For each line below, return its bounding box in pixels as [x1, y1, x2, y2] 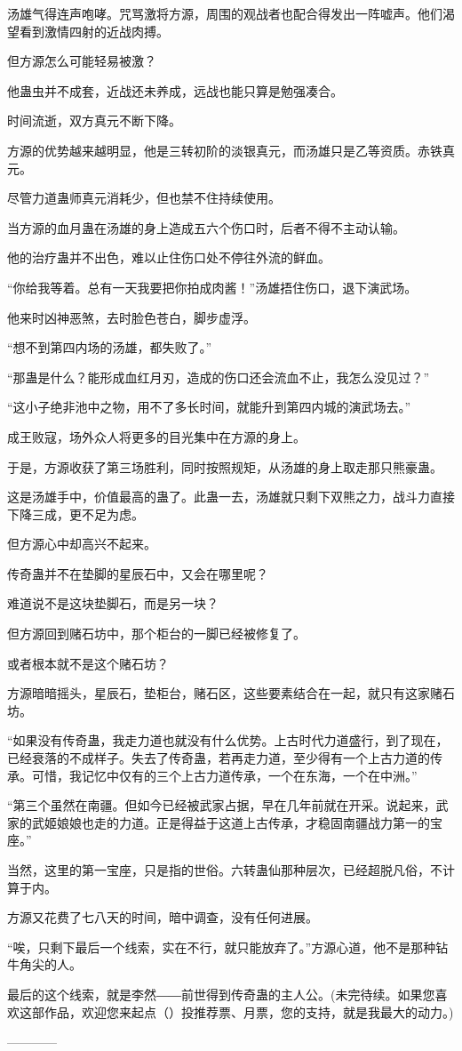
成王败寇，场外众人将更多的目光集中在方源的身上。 [7, 427, 306, 445]
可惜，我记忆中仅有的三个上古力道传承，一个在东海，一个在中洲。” [31, 766, 418, 784]
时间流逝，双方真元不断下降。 [7, 111, 181, 130]
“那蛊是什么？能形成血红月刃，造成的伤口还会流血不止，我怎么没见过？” [7, 367, 430, 386]
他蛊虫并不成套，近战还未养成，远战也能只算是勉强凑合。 [7, 81, 343, 100]
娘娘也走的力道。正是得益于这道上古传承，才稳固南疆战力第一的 [56, 813, 430, 831]
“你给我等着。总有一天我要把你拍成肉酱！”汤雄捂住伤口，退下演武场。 [7, 277, 418, 296]
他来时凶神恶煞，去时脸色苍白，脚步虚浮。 [7, 308, 256, 326]
